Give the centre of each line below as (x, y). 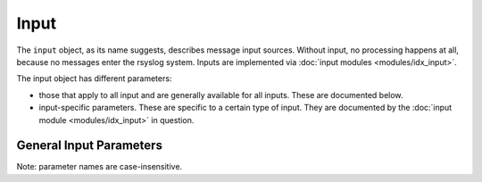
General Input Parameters (89, 146)
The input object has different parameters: (94, 79)
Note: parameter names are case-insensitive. (100, 167)
